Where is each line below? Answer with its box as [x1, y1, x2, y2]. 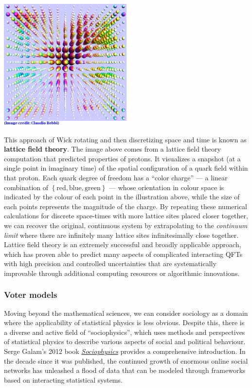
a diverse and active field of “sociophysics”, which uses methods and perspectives [4, 327, 245, 337]
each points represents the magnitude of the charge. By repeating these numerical [4, 201, 247, 211]
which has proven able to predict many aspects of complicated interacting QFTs [4, 249, 243, 259]
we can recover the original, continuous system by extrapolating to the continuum [4, 220, 248, 230]
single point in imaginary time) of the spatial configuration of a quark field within [4, 163, 248, 173]
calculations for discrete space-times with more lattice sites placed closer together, [4, 211, 248, 221]
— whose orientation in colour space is [108, 182, 224, 192]
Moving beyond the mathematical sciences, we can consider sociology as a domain [4, 308, 248, 318]
